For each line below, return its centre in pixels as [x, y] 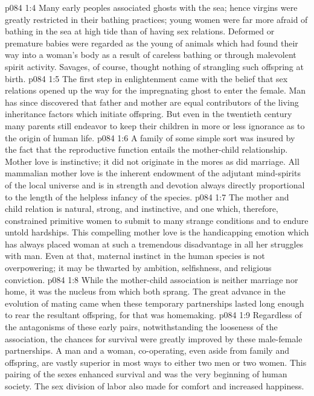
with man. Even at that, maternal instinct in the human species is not [135, 256]
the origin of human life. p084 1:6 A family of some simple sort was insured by [150, 137]
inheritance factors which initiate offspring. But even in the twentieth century [149, 114]
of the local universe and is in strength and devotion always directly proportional [155, 184]
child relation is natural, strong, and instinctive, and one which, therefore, [142, 209]
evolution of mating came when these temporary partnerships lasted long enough [155, 303]
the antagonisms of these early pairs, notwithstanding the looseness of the [141, 327]
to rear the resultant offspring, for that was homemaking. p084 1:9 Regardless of [153, 315]
